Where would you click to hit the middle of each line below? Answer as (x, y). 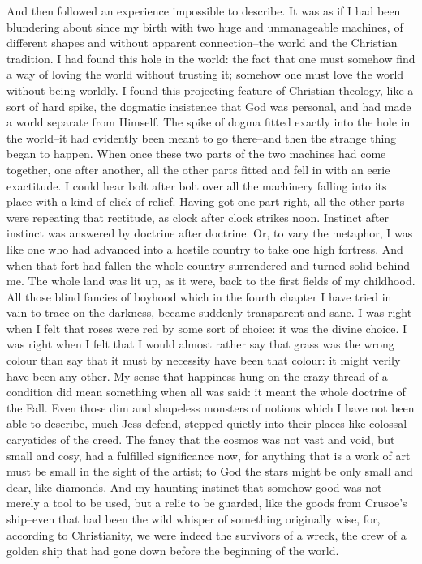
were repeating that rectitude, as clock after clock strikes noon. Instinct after (198, 217)
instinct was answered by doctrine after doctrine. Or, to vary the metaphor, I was (210, 233)
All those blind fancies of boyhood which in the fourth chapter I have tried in (199, 296)
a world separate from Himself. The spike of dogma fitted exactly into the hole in (209, 122)
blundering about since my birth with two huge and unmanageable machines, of (205, 26)
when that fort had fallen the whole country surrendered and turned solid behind (209, 265)
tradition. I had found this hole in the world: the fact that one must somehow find (211, 58)
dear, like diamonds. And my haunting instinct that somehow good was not (194, 487)
